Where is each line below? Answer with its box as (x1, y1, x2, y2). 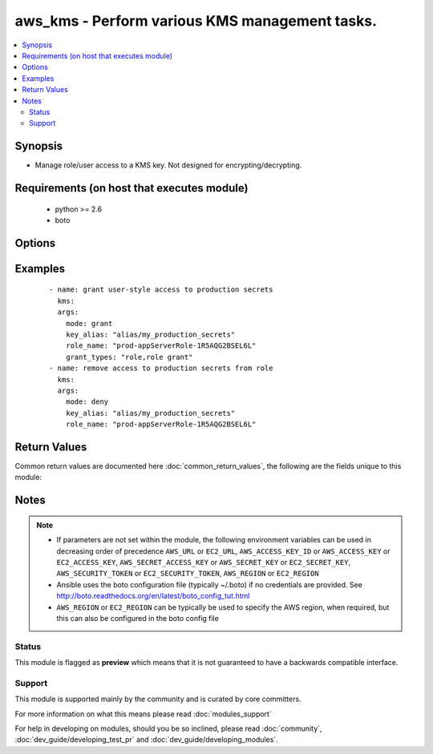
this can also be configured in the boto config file (56, 613, 220, 623)
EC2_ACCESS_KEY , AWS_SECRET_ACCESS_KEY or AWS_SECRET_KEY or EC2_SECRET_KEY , (56, 557, 351, 567)
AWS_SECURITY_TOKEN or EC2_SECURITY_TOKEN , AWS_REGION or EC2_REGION (56, 569, 320, 579)
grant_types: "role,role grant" (65, 353, 193, 361)
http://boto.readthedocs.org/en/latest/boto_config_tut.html (56, 591, 250, 601)
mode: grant (65, 319, 113, 328)
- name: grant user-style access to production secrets (49, 285, 273, 294)
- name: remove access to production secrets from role (49, 364, 273, 373)
